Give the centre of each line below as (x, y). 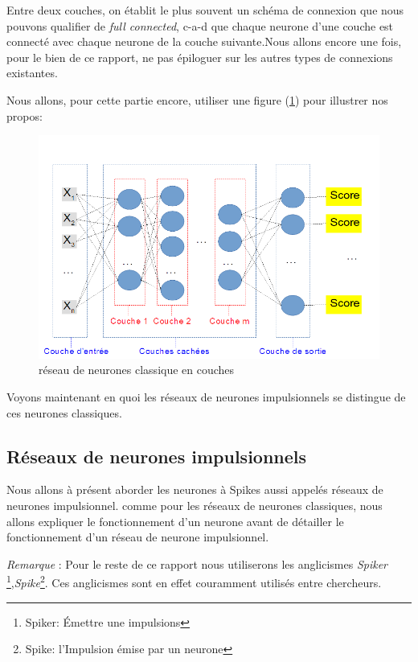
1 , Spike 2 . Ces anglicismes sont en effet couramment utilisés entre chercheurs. (194, 582)
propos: (25, 115)
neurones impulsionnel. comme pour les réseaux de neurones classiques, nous (195, 505)
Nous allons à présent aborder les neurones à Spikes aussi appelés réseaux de (195, 489)
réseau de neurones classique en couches (137, 370)
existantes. (32, 73)
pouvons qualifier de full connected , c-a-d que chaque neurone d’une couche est (200, 25)
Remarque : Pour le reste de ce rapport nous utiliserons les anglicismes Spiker (197, 563)
